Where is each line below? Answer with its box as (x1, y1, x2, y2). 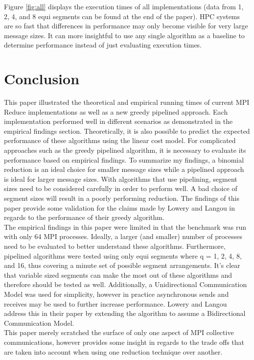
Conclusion (4, 69, 80, 89)
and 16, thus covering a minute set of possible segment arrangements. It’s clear (4, 260, 240, 270)
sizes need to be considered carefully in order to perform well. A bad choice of (4, 183, 237, 193)
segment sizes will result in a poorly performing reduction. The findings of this (4, 193, 239, 203)
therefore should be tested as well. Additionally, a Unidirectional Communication (4, 279, 247, 289)
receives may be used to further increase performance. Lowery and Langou (4, 298, 227, 309)
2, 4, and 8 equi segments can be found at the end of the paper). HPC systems (4, 11, 240, 21)
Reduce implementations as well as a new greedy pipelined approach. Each (4, 106, 228, 117)
